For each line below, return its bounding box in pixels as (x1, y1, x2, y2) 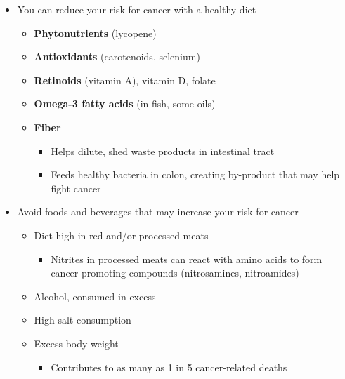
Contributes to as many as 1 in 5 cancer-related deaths (51, 359, 287, 374)
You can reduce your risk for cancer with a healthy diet (17, 2, 256, 16)
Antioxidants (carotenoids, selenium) (34, 49, 200, 64)
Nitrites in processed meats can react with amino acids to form (51, 251, 323, 266)
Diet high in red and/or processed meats (34, 227, 209, 242)
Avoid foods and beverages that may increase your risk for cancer (17, 204, 299, 219)
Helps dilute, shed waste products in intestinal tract (51, 143, 275, 158)
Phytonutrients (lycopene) (34, 25, 157, 40)
